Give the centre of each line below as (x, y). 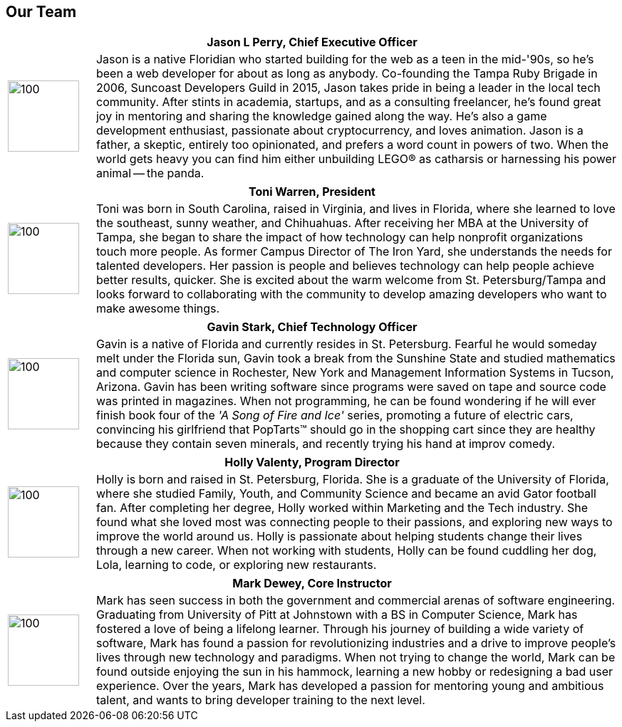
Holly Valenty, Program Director (312, 462)
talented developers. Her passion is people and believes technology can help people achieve (345, 266)
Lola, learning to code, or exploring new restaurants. (236, 565)
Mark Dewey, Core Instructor (312, 584)
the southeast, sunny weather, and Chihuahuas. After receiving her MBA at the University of (342, 223)
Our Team (41, 12)
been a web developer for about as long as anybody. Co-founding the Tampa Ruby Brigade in (347, 74)
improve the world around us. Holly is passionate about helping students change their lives (339, 537)
